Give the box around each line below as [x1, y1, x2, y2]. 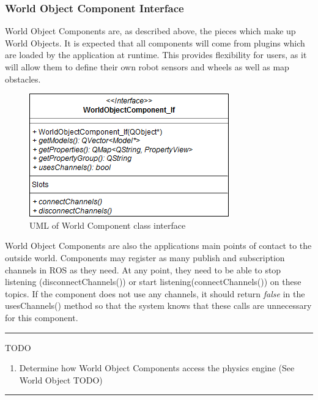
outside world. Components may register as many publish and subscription [5, 251, 285, 264]
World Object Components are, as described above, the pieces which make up [5, 24, 296, 37]
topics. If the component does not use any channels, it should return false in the [5, 287, 305, 300]
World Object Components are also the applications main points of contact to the [5, 239, 312, 252]
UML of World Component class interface [29, 218, 186, 231]
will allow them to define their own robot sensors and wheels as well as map [5, 61, 289, 73]
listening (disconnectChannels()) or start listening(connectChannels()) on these [5, 275, 301, 288]
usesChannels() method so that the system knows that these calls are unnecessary [5, 299, 312, 312]
